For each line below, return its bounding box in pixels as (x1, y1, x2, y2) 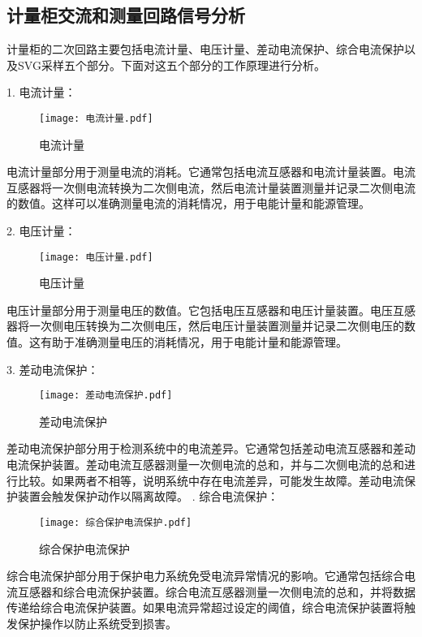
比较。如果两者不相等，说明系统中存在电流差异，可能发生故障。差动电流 (17, 471, 404, 489)
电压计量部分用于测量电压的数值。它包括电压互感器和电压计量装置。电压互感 (6, 301, 416, 318)
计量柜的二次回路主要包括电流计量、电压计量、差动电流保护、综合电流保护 (6, 41, 404, 58)
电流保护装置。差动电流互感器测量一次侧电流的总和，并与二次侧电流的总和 (6, 456, 404, 473)
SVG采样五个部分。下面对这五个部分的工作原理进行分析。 (17, 56, 325, 73)
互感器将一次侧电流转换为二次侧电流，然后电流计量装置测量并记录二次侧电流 (6, 179, 416, 196)
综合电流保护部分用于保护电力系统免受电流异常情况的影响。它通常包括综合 (6, 567, 404, 584)
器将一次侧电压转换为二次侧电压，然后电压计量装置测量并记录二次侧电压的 (6, 317, 404, 334)
